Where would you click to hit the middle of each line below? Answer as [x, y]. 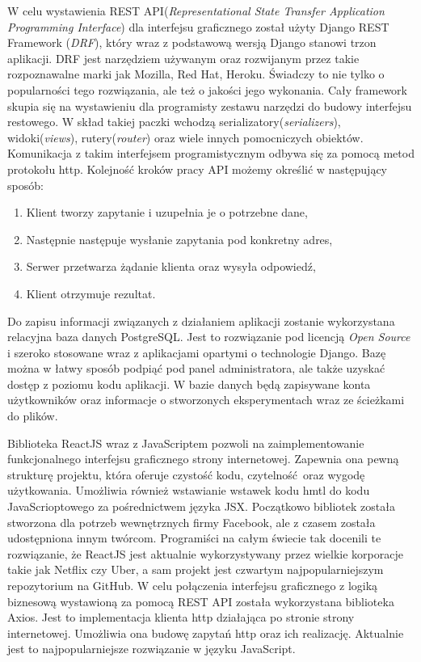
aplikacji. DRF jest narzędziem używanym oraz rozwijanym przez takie [183, 58]
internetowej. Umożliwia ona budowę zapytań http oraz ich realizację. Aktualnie [206, 632]
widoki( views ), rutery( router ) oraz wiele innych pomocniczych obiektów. [185, 137]
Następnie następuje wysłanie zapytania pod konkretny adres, [179, 239]
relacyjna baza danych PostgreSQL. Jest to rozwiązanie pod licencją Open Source [209, 337]
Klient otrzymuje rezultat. [91, 293]
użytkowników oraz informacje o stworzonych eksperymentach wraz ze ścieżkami [206, 400]
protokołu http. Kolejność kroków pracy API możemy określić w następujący [197, 169]
